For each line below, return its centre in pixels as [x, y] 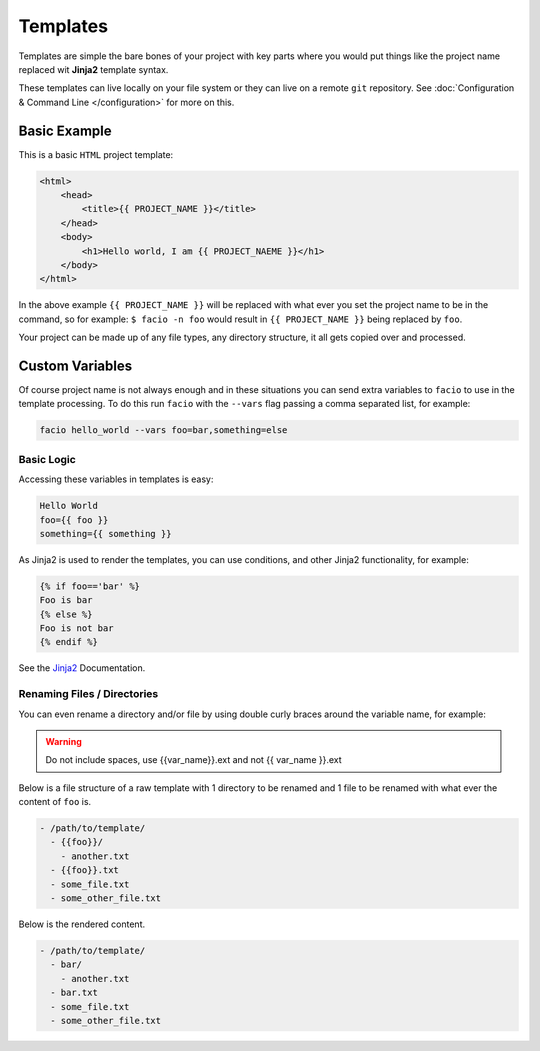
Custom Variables [75, 365]
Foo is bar [66, 600]
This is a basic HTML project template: [96, 154]
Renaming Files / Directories [88, 694]
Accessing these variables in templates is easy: [116, 479]
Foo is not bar [76, 628]
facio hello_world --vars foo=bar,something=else [163, 430]
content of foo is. [55, 802]
